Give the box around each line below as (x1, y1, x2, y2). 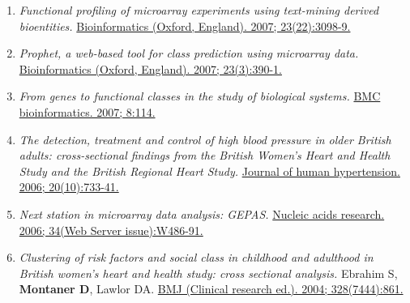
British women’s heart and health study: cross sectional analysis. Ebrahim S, (19, 264, 398, 281)
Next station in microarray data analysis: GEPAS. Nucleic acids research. (19, 205, 385, 222)
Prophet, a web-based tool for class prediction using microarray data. (19, 45, 359, 62)
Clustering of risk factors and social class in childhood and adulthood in (19, 249, 374, 266)
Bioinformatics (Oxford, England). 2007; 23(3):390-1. (19, 60, 282, 77)
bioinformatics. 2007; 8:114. (19, 103, 156, 120)
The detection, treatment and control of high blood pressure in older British (19, 130, 391, 147)
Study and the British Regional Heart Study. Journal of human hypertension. (19, 162, 400, 179)
